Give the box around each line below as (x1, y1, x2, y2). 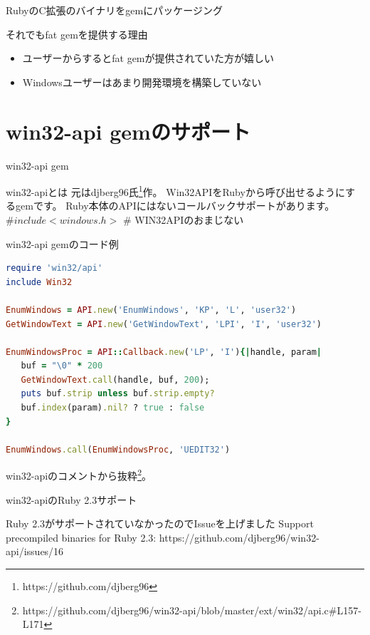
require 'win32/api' (6, 263, 103, 274)
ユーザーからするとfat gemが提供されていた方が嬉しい (22, 51, 275, 66)
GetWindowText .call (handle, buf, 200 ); (21, 374, 210, 385)
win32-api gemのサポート (6, 116, 250, 145)
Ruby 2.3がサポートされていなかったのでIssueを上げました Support (6, 516, 314, 531)
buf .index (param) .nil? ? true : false (21, 403, 205, 413)
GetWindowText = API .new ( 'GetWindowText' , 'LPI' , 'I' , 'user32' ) (6, 319, 322, 329)
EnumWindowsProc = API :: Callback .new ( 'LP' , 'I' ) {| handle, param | (6, 346, 322, 357)
